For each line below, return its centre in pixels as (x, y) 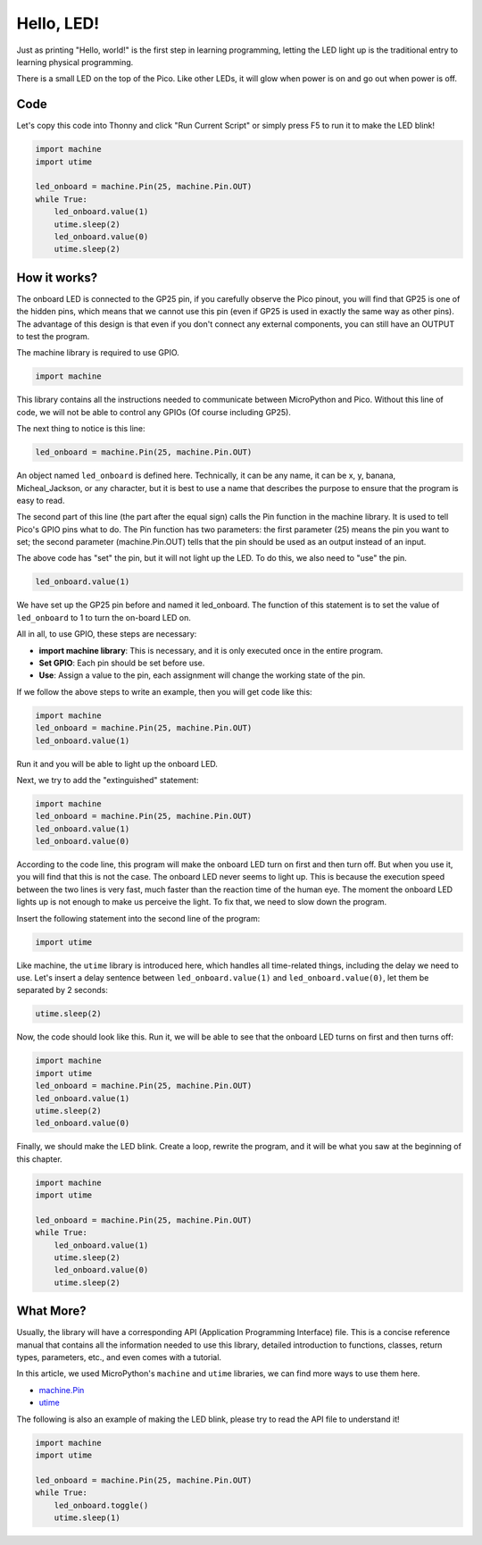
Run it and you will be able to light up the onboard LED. (117, 764)
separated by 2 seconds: (62, 990)
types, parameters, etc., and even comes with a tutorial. (119, 1357)
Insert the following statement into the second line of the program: (138, 918)
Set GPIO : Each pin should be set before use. (122, 663)
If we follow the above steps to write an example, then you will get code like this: (164, 691)
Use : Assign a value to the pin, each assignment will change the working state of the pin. (202, 675)
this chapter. (39, 1159)
